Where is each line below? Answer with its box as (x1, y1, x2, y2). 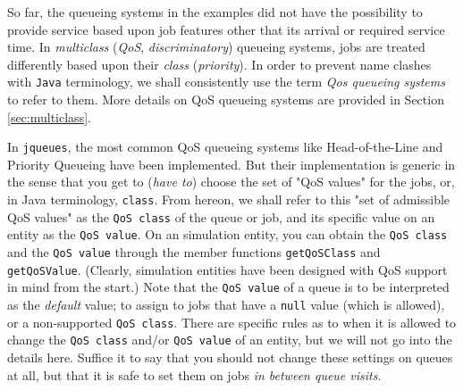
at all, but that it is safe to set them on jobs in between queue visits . (7, 365, 382, 384)
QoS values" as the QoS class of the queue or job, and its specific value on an (7, 207, 435, 226)
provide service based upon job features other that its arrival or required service (7, 20, 445, 38)
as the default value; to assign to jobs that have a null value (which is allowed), (7, 295, 445, 313)
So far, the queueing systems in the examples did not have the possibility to (7, 3, 423, 21)
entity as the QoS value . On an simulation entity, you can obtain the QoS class (7, 225, 448, 244)
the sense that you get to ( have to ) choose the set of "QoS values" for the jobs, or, (7, 172, 455, 191)
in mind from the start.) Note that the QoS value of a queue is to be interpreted (7, 278, 450, 296)
